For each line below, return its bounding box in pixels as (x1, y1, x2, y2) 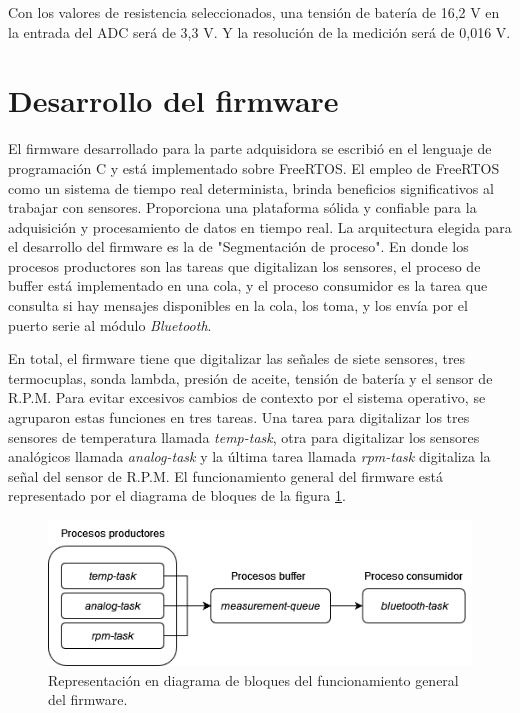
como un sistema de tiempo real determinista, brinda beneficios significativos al (8, 177, 494, 198)
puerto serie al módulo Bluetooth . (8, 314, 212, 335)
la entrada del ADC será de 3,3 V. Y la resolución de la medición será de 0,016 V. (8, 21, 511, 42)
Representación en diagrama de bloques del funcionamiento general (48, 669, 459, 690)
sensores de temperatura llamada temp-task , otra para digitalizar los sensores (8, 426, 480, 447)
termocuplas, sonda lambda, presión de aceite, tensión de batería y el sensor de (8, 367, 493, 388)
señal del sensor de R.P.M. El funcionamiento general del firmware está (8, 465, 444, 486)
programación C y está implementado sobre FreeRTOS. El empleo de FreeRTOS (8, 157, 500, 178)
